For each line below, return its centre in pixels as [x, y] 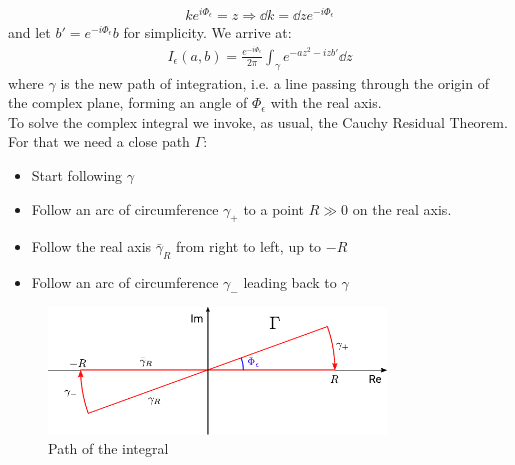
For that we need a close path [99, 141]
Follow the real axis [91, 246]
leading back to [290, 282]
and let [29, 32]
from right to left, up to [248, 246]
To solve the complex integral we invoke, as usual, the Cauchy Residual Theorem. [258, 121]
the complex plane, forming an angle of [128, 102]
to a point [274, 208]
